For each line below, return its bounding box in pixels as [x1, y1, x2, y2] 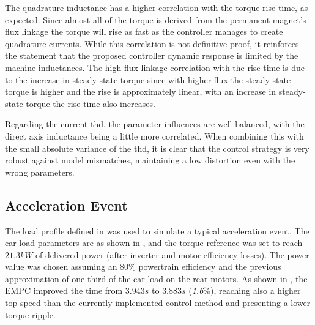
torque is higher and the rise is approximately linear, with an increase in [5, 85, 276, 98]
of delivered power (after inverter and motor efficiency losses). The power [35, 248, 309, 261]
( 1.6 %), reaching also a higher [188, 284, 301, 297]
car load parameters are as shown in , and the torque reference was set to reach [5, 236, 303, 249]
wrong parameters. [5, 165, 75, 178]
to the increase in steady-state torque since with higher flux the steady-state [5, 73, 291, 86]
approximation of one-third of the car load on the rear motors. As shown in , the [5, 272, 308, 285]
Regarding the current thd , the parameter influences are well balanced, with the [5, 118, 305, 130]
